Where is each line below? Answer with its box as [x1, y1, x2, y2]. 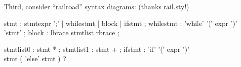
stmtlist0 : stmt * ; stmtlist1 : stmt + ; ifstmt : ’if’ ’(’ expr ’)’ [4, 44, 190, 54]
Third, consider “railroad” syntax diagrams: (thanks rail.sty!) [4, 1, 189, 11]
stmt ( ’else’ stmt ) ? [4, 53, 66, 64]
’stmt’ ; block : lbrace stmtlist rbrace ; [4, 27, 120, 38]
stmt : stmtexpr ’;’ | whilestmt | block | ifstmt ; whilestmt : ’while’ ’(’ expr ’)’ [4, 18, 238, 28]
